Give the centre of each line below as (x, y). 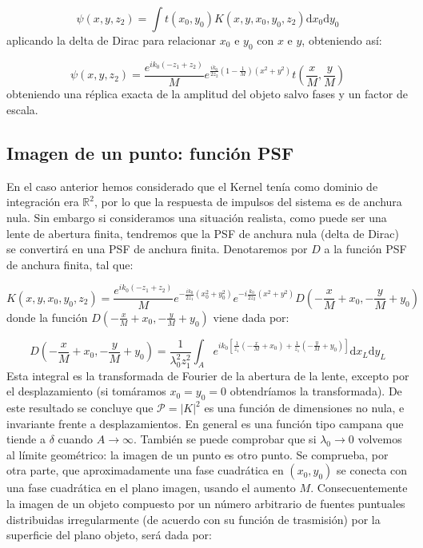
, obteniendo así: (342, 40)
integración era (43, 202)
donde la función (47, 317)
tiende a (26, 439)
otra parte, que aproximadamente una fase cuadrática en (145, 470)
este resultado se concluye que (80, 408)
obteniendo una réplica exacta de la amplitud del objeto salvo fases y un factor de (207, 94)
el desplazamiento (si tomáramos (86, 391)
